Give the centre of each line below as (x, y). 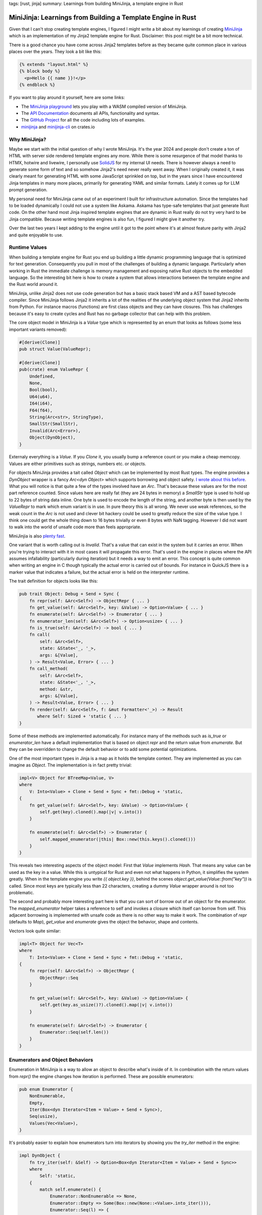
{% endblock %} (37, 85)
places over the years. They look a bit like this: (55, 52)
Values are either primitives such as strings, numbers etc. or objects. (78, 464)
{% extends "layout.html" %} (54, 65)
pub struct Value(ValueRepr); (55, 349)
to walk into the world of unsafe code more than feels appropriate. (75, 527)
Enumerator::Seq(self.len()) (74, 1032)
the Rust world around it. (33, 284)
